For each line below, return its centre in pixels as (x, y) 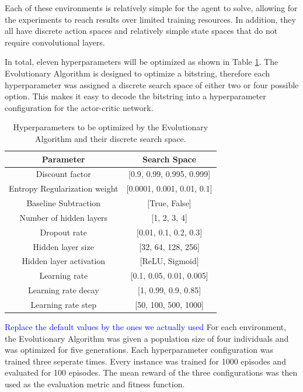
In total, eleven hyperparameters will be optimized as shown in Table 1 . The (142, 62)
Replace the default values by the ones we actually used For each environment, (146, 327)
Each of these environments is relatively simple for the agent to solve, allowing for (151, 8)
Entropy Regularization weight (64, 188)
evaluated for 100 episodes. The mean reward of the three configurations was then (151, 372)
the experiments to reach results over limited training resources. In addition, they (150, 19)
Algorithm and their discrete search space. (110, 138)
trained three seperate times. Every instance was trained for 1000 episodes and (145, 361)
